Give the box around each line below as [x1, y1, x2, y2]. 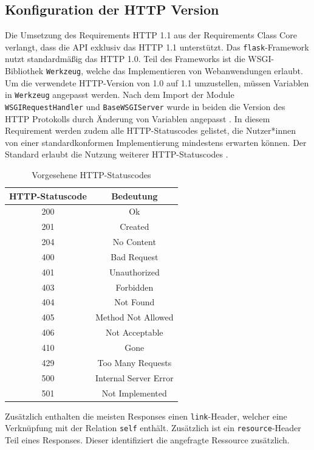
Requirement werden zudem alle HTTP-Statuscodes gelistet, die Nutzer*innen [5, 124, 296, 137]
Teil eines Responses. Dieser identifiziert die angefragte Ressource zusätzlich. [5, 433, 290, 446]
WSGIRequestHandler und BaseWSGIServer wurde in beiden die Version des [5, 100, 285, 112]
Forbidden [115, 280, 154, 293]
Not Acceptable [106, 326, 163, 339]
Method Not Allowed [95, 311, 174, 324]
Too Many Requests [97, 356, 172, 369]
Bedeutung [111, 189, 158, 202]
